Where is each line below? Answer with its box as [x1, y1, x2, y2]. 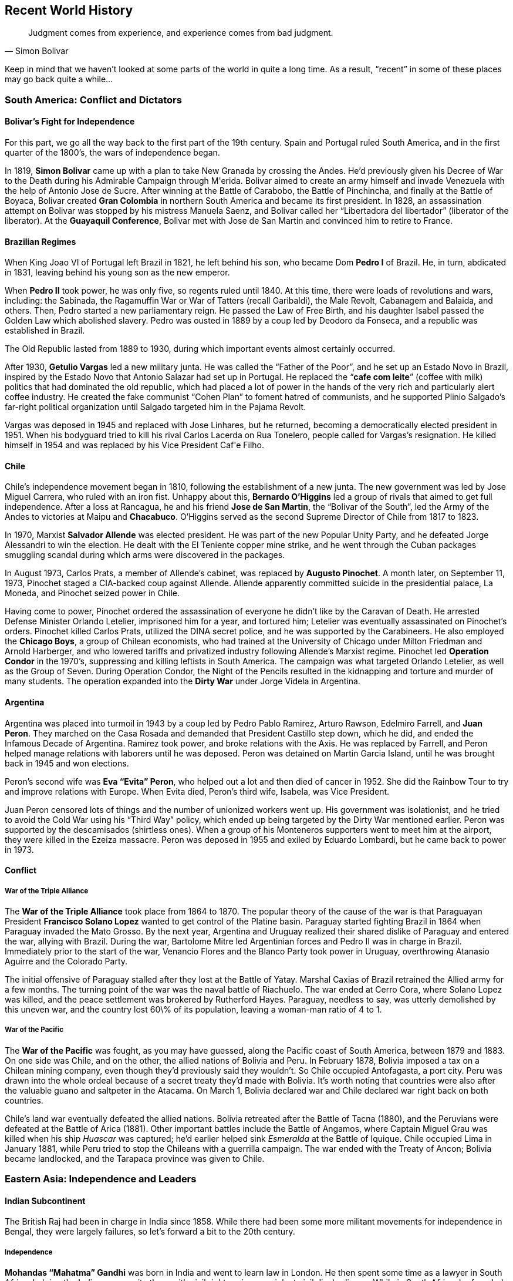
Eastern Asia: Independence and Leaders [5, 1173, 197, 1185]
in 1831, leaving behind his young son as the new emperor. [5, 267, 230, 278]
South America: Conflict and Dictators [5, 93, 182, 106]
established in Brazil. [5, 325, 85, 336]
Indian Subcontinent [5, 1195, 86, 1206]
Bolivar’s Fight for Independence [5, 116, 135, 127]
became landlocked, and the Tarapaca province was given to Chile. [5, 1153, 265, 1164]
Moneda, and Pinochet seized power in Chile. [5, 588, 180, 599]
